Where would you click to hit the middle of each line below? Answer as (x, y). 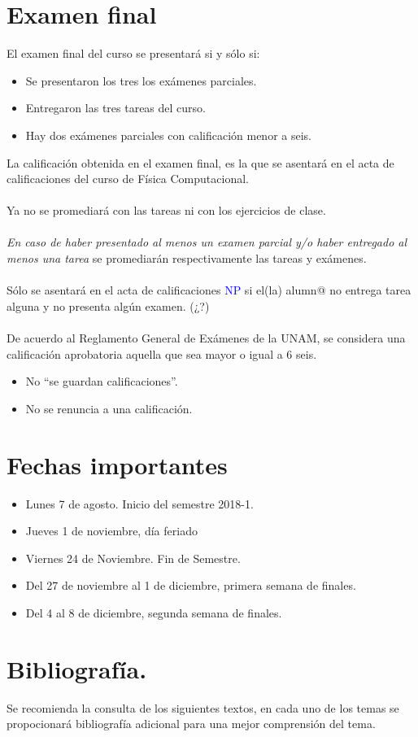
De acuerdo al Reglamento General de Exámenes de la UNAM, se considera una (206, 338)
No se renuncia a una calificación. (109, 408)
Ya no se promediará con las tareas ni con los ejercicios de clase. (166, 210)
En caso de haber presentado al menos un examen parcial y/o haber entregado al (207, 242)
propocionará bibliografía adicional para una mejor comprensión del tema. (191, 724)
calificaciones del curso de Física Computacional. (128, 179)
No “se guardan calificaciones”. (102, 381)
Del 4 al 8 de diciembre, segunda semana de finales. (154, 612)
